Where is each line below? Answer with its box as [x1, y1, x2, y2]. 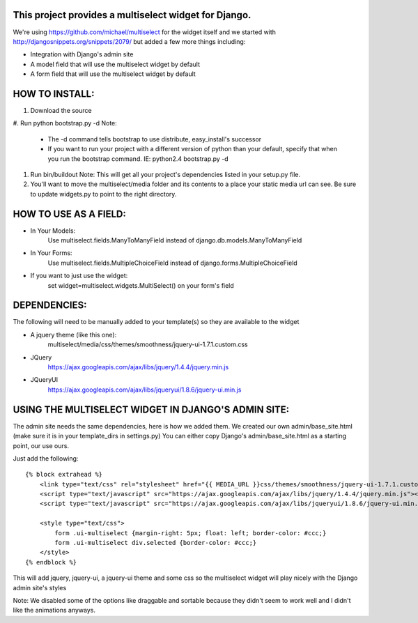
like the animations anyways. [13, 606, 96, 615]
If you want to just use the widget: [30, 272, 128, 280]
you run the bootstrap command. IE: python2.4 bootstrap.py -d [47, 154, 229, 163]
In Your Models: [30, 226, 76, 235]
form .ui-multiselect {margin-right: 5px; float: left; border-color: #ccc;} [54, 529, 327, 537]
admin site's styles [13, 583, 67, 592]
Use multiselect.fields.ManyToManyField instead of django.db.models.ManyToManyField [47, 236, 302, 245]
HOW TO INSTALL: [13, 88, 95, 100]
